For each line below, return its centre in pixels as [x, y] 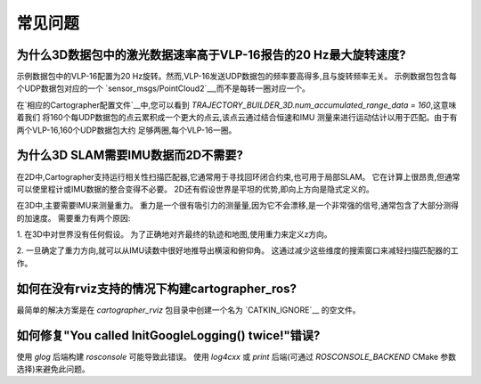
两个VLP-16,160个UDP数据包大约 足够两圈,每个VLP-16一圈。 [126, 130]
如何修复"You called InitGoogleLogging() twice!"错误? [168, 335]
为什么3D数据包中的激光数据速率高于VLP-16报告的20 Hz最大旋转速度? [211, 55]
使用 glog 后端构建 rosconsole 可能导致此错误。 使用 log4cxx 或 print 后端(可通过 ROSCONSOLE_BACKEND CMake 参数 [236, 356]
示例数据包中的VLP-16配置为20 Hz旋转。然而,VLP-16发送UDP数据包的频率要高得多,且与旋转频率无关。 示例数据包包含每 [237, 77]
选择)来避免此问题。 [53, 369]
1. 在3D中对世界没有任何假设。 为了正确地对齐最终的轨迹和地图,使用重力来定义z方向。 [175, 234]
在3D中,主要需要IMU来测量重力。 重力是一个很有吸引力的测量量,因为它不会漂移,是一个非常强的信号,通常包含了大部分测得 [237, 206]
